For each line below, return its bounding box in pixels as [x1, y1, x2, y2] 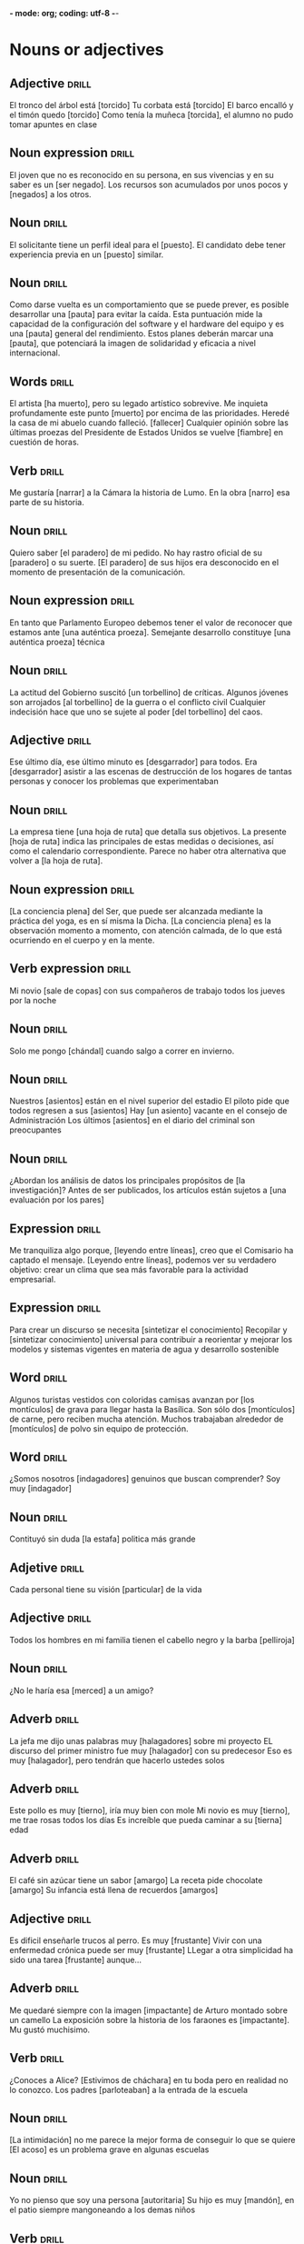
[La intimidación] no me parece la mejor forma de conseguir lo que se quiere [9, 2135, 296, 2146]
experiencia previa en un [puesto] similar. [9, 249, 164, 260]
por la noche [9, 994, 57, 1005]
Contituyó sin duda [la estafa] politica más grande [9, 1533, 196, 1544]
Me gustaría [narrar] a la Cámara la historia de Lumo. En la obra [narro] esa [9, 487, 290, 498]
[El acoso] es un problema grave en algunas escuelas [9, 2144, 210, 2155]
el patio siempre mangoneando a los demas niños [9, 2204, 196, 2216]
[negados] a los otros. [9, 188, 93, 199]
